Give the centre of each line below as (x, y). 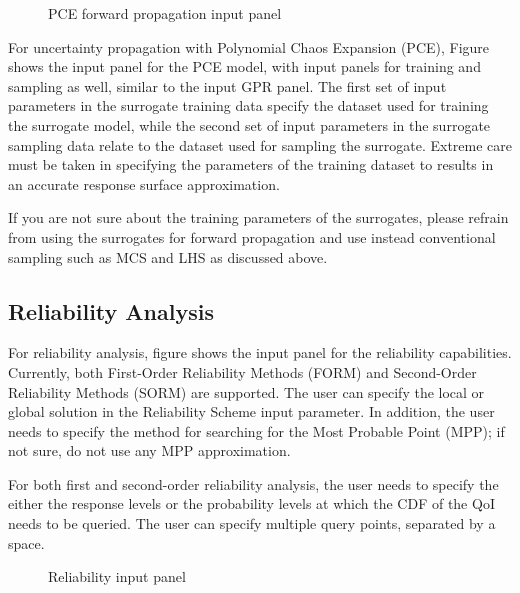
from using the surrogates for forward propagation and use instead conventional (252, 236)
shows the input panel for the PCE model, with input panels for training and (244, 66)
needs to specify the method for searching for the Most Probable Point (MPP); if (256, 430)
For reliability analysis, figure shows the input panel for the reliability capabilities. (260, 352)
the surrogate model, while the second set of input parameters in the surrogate (249, 124)
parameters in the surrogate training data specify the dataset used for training (248, 105)
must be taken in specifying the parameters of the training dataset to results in (251, 164)
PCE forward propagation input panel (165, 13)
